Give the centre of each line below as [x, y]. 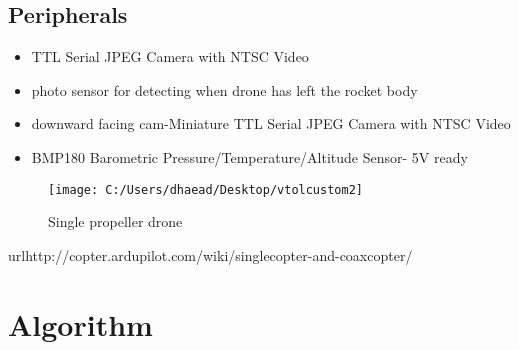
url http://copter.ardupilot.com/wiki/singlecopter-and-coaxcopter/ [210, 254]
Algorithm [80, 323]
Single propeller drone [115, 221]
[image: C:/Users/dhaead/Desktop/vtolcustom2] [205, 189]
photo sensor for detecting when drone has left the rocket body [224, 89]
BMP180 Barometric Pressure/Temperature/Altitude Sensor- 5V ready [249, 156]
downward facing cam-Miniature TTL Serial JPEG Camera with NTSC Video [271, 123]
